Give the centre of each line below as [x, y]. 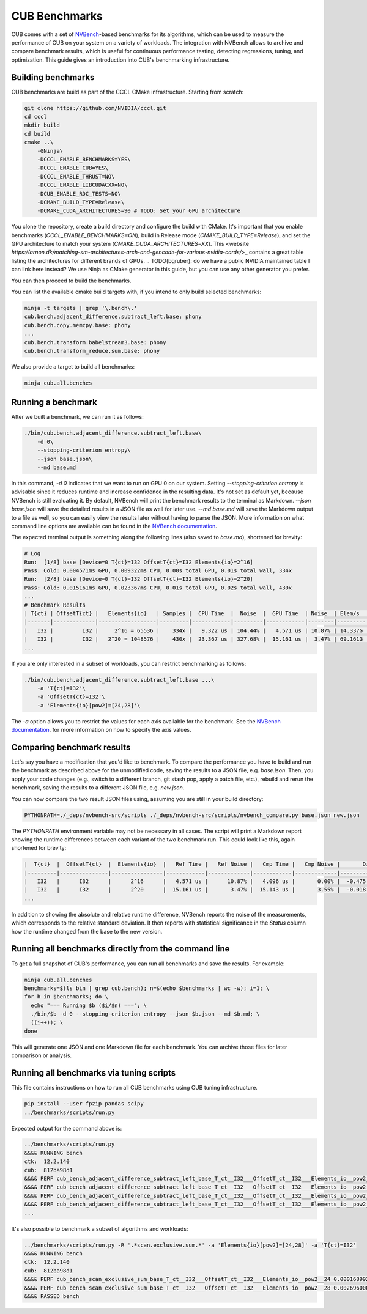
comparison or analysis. [42, 1055]
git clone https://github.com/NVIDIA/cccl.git [95, 108]
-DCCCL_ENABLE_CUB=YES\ [72, 168]
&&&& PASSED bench [52, 1296]
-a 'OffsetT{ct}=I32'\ [71, 697]
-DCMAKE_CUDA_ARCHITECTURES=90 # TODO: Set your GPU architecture [139, 211]
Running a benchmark [54, 403]
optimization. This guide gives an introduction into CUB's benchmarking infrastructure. [120, 60]
